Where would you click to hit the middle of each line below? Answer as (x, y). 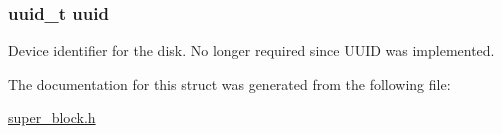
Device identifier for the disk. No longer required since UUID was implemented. (251, 50)
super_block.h (52, 117)
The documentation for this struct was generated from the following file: (229, 83)
